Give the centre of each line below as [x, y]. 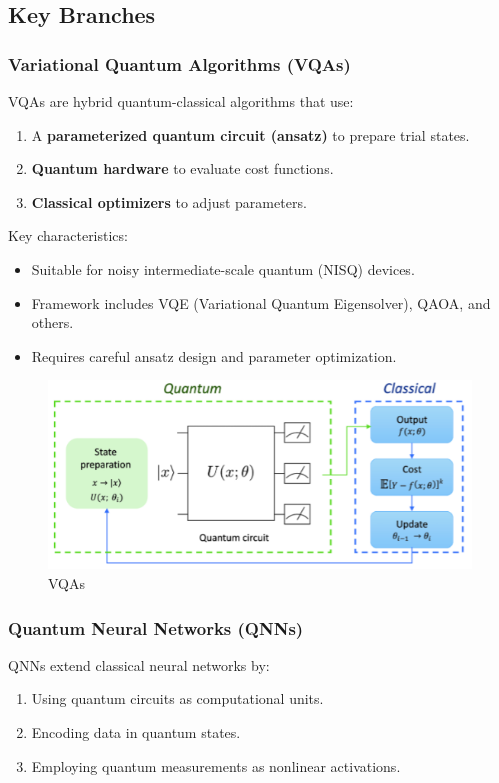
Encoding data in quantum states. [136, 732]
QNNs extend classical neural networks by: [139, 664]
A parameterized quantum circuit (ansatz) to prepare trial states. [250, 134]
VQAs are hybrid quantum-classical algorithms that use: [181, 101]
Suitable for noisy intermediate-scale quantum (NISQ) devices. [223, 268]
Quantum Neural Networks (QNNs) [156, 627]
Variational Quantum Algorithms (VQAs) [179, 63]
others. [52, 322]
